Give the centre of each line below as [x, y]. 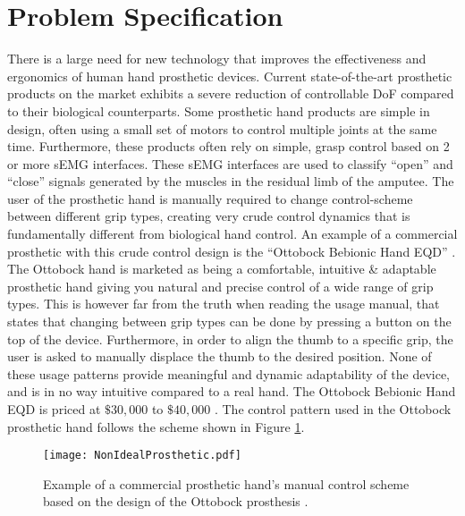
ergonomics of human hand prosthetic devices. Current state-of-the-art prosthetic [230, 76]
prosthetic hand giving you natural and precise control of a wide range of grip [220, 286]
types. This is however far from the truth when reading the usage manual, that [224, 304]
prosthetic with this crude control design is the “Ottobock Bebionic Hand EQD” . [232, 251]
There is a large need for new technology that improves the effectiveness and [217, 59]
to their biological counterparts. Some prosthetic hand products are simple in [219, 110]
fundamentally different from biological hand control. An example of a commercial [232, 234]
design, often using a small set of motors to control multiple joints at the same [222, 128]
